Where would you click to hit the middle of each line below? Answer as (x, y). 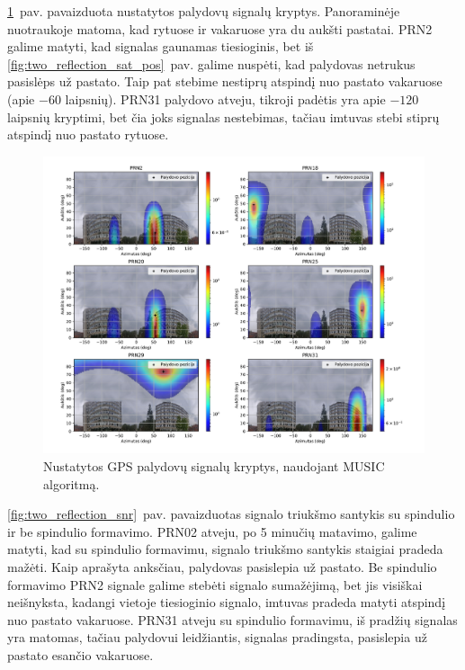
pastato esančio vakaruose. (80, 655)
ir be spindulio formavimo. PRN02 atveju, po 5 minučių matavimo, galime (212, 531)
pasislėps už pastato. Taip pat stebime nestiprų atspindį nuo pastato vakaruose (225, 81)
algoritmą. (72, 483)
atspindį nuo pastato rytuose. (88, 134)
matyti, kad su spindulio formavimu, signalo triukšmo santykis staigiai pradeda (225, 549)
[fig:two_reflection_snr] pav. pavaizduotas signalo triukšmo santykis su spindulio (231, 514)
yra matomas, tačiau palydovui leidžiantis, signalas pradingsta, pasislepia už (217, 637)
